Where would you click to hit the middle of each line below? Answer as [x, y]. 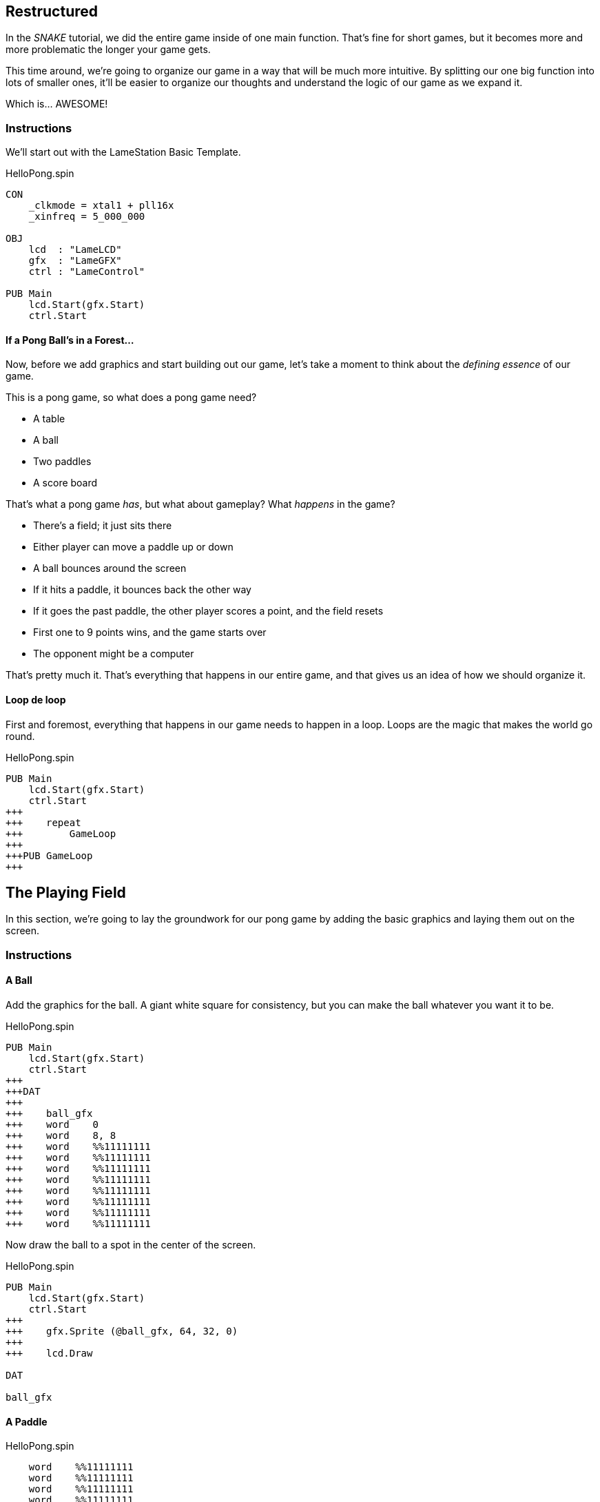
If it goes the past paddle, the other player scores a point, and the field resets [208, 611]
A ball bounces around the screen [110, 568]
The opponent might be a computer [114, 654]
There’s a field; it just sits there [103, 526]
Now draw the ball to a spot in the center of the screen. [131, 1245]
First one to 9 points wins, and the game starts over [150, 632]
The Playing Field [66, 893]
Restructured [52, 11]
